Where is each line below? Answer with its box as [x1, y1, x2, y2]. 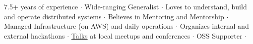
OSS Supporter [196, 30, 243, 41]
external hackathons [4, 30, 65, 41]
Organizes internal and [180, 21, 249, 31]
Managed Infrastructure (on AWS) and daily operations [4, 21, 174, 31]
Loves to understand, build [165, 1, 247, 11]
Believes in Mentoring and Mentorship [108, 11, 224, 21]
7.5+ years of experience [4, 1, 78, 11]
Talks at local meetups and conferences [71, 30, 190, 41]
